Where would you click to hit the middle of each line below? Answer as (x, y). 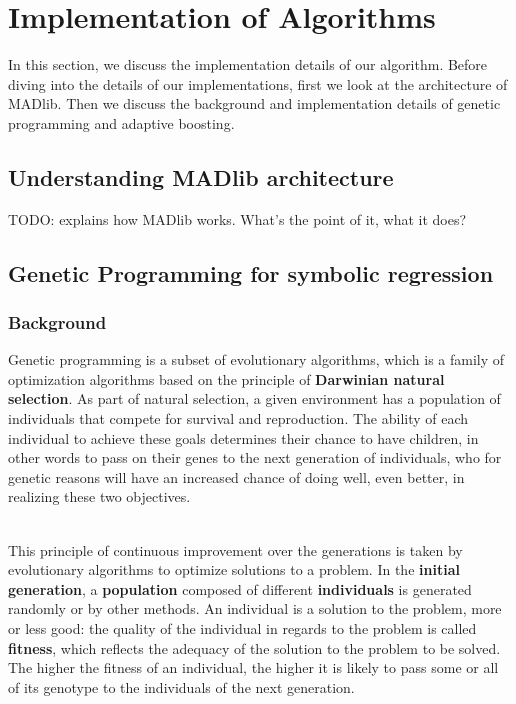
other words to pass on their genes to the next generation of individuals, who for (255, 457)
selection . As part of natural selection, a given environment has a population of (254, 398)
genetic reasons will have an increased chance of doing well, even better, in (236, 476)
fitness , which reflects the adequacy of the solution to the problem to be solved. (254, 647)
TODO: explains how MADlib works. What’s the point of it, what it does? (237, 218)
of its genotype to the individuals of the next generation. (181, 686)
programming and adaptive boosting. (121, 122)
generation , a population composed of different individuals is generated (240, 588)
